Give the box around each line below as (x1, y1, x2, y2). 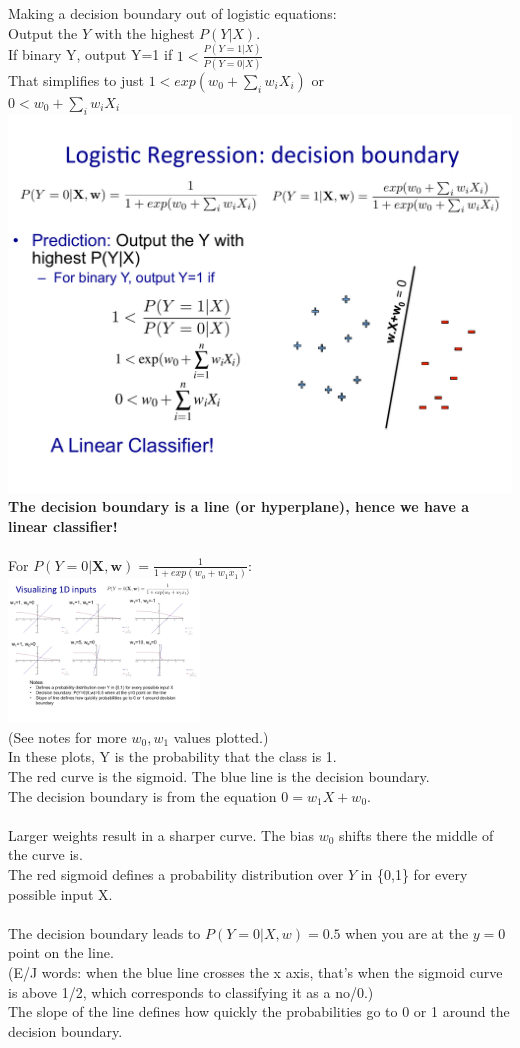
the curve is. (8, 844, 83, 865)
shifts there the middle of (339, 824, 494, 845)
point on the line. (8, 942, 114, 963)
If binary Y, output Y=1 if (8, 44, 173, 65)
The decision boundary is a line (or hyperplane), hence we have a (8, 496, 469, 517)
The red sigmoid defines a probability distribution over (8, 864, 344, 885)
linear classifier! (8, 515, 118, 536)
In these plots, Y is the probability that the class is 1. (8, 746, 337, 767)
